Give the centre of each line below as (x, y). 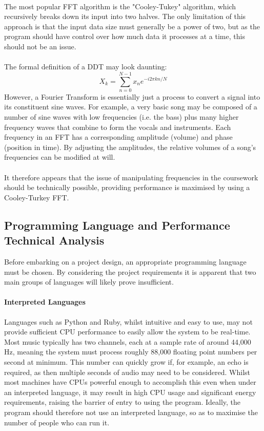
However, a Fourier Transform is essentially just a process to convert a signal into (132, 96)
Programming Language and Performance (117, 225)
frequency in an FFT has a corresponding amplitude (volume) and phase (118, 137)
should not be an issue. (40, 46)
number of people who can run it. (57, 422)
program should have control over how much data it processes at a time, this (125, 36)
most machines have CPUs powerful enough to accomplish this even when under (130, 382)
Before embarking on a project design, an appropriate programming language (125, 261)
